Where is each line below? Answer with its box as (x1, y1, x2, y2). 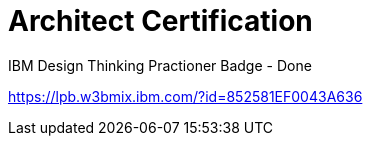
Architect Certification (8, 4, 313, 38)
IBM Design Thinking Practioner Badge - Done (8, 56, 312, 74)
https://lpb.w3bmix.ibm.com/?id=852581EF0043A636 (8, 87, 363, 105)
